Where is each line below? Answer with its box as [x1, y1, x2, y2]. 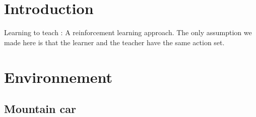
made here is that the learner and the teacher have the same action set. [4, 37, 225, 47]
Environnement [4, 66, 113, 87]
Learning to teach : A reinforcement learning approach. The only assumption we [4, 27, 252, 38]
